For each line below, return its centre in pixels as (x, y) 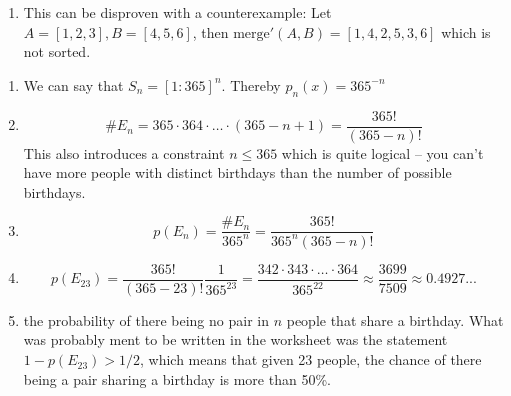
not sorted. (57, 51)
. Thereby (251, 84)
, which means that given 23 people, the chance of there (311, 359)
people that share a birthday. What (395, 319)
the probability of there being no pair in (146, 319)
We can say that (73, 84)
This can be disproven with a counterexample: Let (177, 12)
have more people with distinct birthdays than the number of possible (237, 172)
